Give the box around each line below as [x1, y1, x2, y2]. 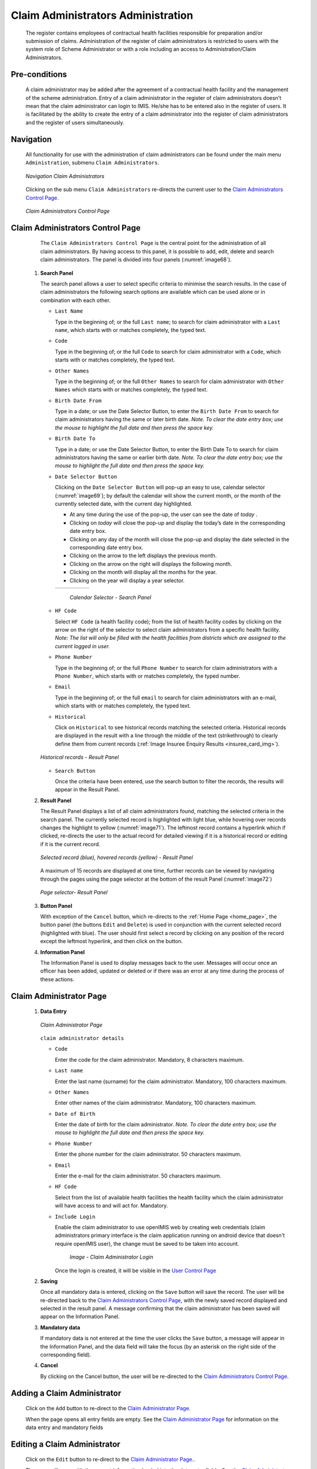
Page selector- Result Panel [40, 889, 108, 896]
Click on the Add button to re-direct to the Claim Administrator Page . [25, 1405, 191, 1412]
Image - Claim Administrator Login [69, 1253, 154, 1260]
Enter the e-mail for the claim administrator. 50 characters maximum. [55, 1172, 221, 1179]
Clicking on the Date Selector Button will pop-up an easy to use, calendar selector [55, 484, 265, 491]
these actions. [40, 975, 75, 982]
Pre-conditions [11, 69, 68, 79]
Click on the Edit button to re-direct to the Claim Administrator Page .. [25, 1456, 195, 1463]
